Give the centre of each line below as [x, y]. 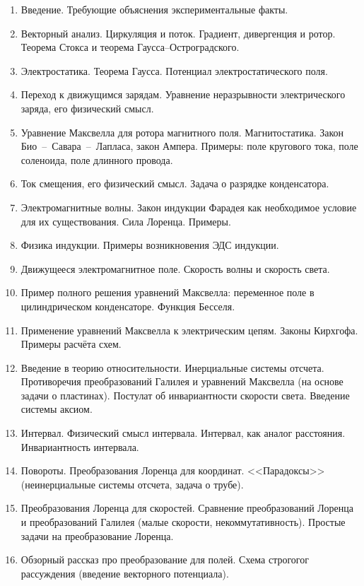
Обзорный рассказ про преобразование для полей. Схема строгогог [165, 559]
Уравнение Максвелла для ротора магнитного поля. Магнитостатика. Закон [182, 132]
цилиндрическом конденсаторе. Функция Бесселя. [128, 306]
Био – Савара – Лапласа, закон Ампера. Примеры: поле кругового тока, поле [189, 146]
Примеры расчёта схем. [71, 344]
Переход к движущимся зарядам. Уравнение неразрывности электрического [183, 94]
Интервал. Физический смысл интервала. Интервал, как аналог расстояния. [183, 433]
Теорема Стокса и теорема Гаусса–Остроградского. [130, 47]
